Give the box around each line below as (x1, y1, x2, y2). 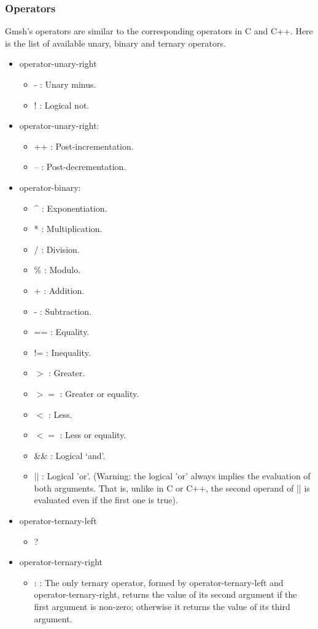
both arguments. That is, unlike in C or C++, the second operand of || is (34, 481, 310, 494)
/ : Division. (34, 242, 80, 255)
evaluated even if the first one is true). (34, 493, 178, 506)
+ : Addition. (34, 284, 85, 296)
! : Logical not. (34, 98, 90, 111)
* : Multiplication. (34, 222, 103, 235)
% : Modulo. (34, 263, 81, 276)
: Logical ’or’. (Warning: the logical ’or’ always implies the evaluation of (42, 469, 311, 482)
